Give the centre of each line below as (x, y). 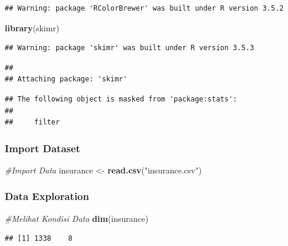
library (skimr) (32, 27)
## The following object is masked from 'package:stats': (121, 99)
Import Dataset (42, 148)
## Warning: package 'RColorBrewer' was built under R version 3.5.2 (144, 8)
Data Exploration (47, 196)
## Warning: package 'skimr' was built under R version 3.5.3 (130, 48)
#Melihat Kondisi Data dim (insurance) (77, 218)
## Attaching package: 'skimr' (66, 79)
